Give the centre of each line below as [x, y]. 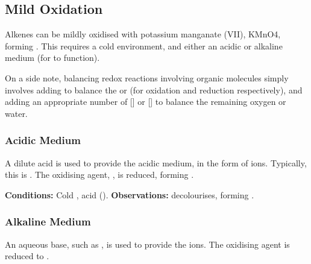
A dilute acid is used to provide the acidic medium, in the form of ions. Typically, [156, 162]
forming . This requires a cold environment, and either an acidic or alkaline [144, 46]
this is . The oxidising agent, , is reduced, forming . [99, 174]
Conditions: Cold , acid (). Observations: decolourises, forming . [130, 194]
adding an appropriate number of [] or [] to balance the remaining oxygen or [146, 102]
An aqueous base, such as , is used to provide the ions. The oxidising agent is [147, 244]
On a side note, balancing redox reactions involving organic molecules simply [147, 77]
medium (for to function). [52, 58]
